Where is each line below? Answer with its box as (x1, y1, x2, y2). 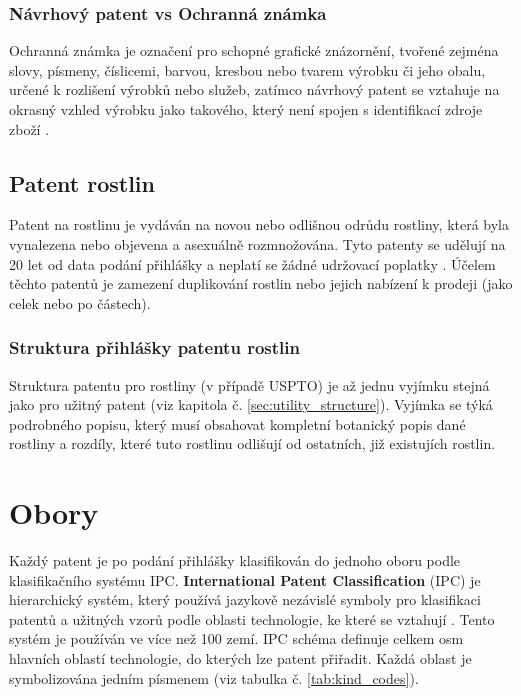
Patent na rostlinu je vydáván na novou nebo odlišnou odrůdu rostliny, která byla (9, 214, 510, 235)
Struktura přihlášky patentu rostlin (9, 335, 300, 360)
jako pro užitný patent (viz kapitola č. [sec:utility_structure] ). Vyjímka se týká (9, 394, 493, 415)
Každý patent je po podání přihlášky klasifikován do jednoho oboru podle (9, 550, 461, 571)
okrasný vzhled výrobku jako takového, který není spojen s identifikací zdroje (9, 99, 483, 119)
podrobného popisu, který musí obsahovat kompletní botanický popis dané (9, 413, 466, 434)
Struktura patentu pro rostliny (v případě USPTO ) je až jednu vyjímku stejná (9, 374, 490, 395)
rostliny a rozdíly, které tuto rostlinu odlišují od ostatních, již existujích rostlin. (9, 433, 496, 454)
